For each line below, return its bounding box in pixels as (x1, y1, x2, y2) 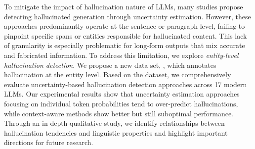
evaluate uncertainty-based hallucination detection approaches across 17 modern (4, 79, 247, 89)
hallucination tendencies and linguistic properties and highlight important (4, 127, 228, 138)
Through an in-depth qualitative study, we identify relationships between (4, 118, 225, 128)
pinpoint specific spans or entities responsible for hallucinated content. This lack (4, 30, 247, 41)
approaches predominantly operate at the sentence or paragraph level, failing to (4, 21, 245, 31)
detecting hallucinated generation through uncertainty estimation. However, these (4, 11, 251, 21)
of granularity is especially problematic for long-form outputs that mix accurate (4, 40, 245, 50)
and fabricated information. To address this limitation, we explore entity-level (4, 50, 239, 60)
